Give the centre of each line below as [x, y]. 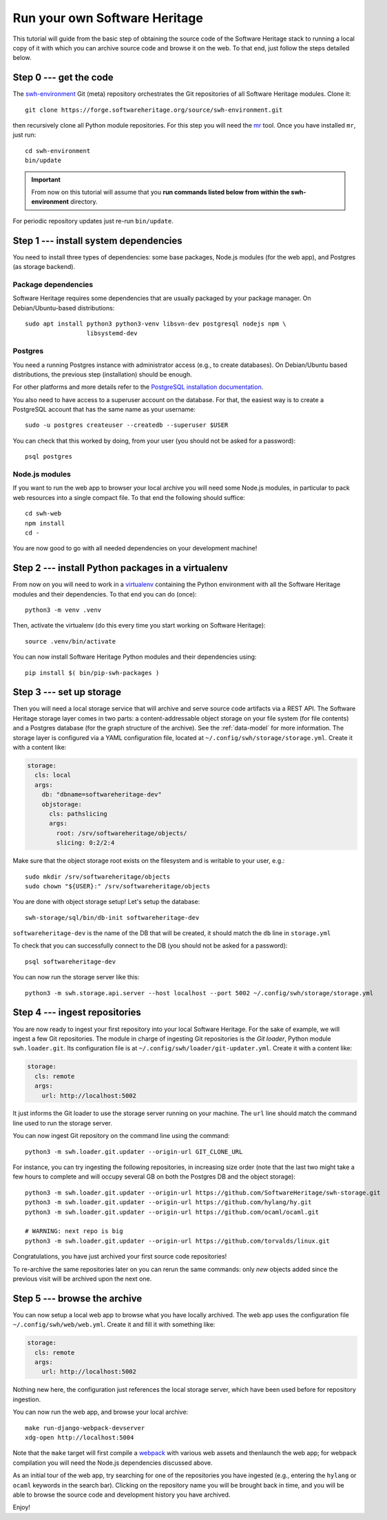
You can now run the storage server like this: [76, 977]
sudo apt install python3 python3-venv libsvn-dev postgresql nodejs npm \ [156, 323]
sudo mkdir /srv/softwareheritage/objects [98, 877]
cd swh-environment [58, 151]
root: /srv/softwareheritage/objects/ [122, 833]
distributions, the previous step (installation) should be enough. [102, 374]
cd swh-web [43, 513]
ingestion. [27, 1399]
